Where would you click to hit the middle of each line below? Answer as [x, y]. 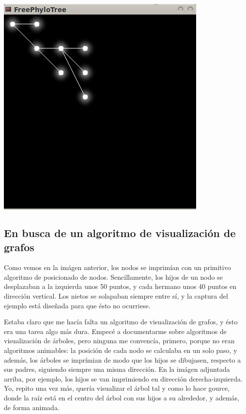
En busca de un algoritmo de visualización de [120, 232]
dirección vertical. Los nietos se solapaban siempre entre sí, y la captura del [116, 295]
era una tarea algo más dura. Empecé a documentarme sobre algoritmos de [115, 331]
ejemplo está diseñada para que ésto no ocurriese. [77, 305]
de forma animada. [32, 407]
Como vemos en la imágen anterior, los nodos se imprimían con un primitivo [117, 267]
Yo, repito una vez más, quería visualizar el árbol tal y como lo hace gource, [117, 388]
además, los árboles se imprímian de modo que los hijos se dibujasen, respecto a [123, 359]
